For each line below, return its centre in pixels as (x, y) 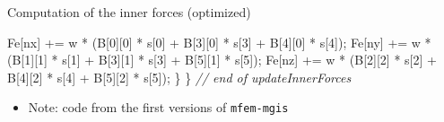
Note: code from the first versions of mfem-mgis (158, 107)
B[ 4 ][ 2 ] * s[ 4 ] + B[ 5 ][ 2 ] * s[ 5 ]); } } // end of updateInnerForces (179, 77)
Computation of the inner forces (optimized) (129, 12)
